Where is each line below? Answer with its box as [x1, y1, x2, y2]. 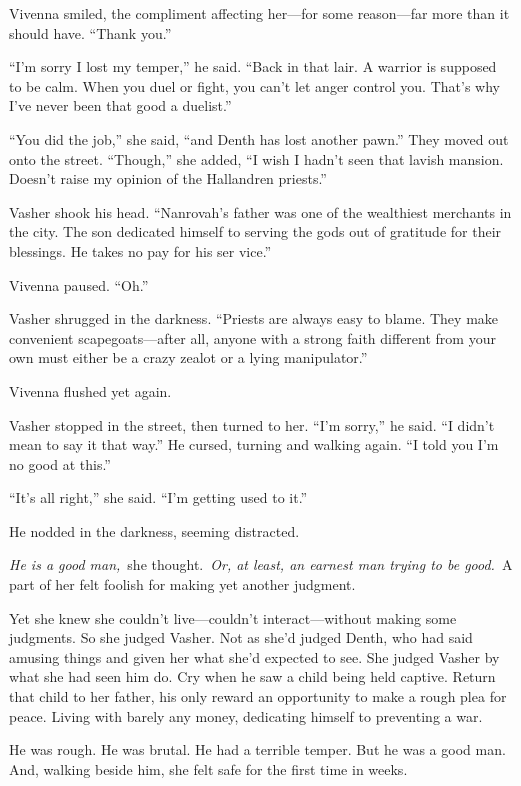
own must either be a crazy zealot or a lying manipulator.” [9, 347, 368, 368]
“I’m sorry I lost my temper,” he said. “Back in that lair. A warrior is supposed [9, 56, 497, 77]
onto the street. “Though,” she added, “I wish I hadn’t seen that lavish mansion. [9, 148, 504, 169]
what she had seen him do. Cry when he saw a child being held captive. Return [9, 666, 496, 687]
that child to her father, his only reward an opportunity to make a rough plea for [9, 686, 507, 707]
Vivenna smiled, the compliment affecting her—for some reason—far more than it [9, 3, 510, 23]
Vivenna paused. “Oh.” [9, 274, 149, 295]
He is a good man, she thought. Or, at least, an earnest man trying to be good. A [9, 554, 513, 575]
